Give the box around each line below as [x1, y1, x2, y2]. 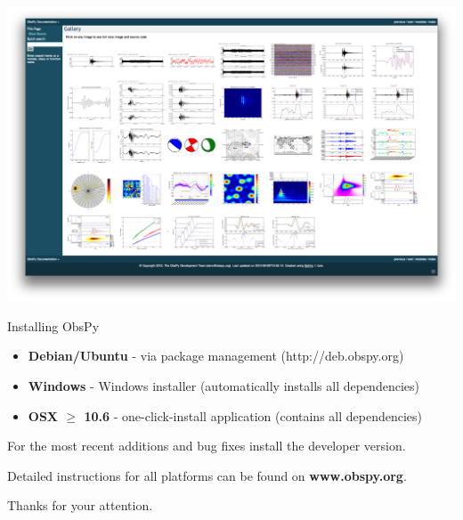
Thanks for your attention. [7, 496, 153, 515]
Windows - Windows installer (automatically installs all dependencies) [28, 377, 419, 395]
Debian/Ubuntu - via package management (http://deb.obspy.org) [28, 346, 404, 365]
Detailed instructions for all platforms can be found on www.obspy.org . [7, 466, 407, 484]
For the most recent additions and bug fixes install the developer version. [7, 436, 406, 455]
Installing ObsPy [7, 316, 100, 335]
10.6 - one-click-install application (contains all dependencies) [84, 406, 423, 425]
